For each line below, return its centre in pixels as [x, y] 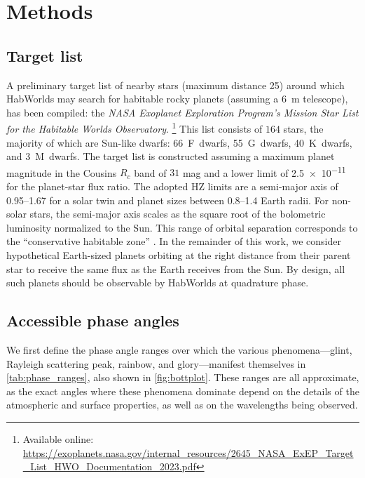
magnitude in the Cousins [62, 172]
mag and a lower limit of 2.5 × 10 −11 [264, 171]
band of [150, 172]
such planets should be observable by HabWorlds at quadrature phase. [158, 283]
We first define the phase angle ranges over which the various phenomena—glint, [179, 350]
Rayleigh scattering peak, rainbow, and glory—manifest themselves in [156, 363]
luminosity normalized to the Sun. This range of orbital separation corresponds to [182, 227]
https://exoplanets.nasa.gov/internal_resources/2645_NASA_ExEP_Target [188, 452]
